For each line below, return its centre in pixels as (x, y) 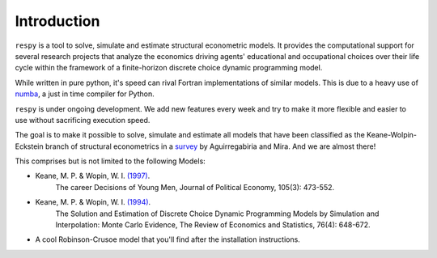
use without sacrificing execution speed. (83, 120)
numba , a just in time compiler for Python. (85, 94)
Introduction (57, 21)
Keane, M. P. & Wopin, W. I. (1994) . (93, 202)
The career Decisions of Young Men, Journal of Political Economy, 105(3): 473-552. (195, 187)
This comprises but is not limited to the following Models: (110, 161)
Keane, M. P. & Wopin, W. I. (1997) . (93, 176)
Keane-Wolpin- (392, 135)
